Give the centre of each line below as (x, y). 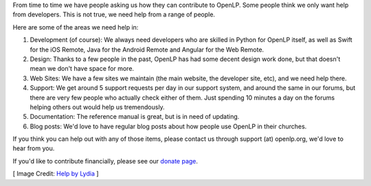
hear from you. (34, 148)
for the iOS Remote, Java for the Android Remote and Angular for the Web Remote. (147, 49)
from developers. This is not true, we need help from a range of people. (114, 14)
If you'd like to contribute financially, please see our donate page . (105, 161)
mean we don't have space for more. (82, 69)
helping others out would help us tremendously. (97, 107)
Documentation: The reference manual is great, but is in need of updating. (135, 117)
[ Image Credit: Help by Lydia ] (56, 174)
